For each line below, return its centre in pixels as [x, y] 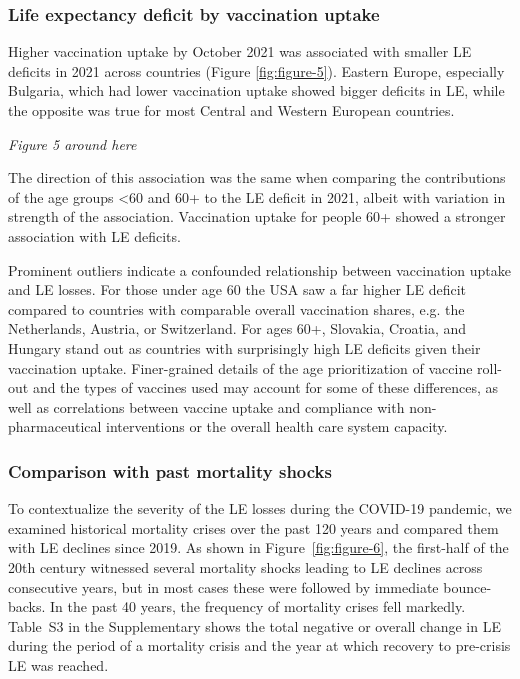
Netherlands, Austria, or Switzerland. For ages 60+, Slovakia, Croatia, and [237, 328]
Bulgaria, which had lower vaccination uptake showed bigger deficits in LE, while [256, 90]
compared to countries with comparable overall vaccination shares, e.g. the [236, 308]
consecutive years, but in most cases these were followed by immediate [223, 586]
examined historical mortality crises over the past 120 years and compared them [253, 527]
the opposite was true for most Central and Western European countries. [231, 110]
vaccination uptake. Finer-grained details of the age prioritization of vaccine [240, 367]
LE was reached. [58, 664]
